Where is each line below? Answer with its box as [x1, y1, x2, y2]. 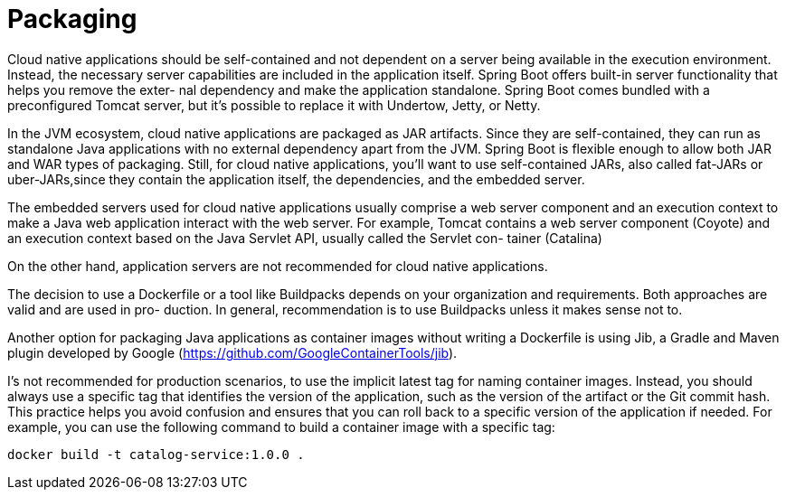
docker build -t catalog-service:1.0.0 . [7, 446, 305, 462]
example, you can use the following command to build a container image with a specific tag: [7, 418, 555, 435]
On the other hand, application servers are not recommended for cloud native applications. [7, 258, 548, 274]
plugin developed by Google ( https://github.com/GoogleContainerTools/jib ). [7, 344, 458, 361]
